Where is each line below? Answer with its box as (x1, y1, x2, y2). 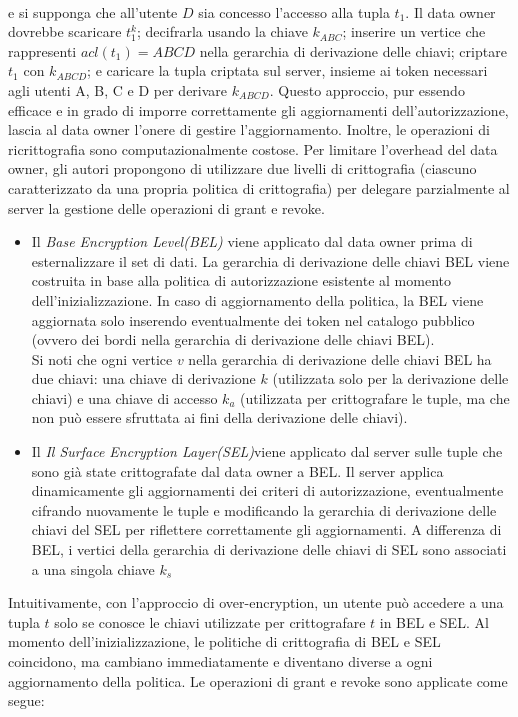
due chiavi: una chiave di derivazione (31, 368, 256, 389)
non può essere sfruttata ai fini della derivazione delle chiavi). (31, 407, 408, 428)
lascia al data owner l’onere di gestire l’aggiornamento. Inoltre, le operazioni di (8, 119, 490, 140)
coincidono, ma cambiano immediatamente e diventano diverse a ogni (8, 651, 433, 671)
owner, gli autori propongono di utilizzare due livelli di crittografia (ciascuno (8, 158, 477, 179)
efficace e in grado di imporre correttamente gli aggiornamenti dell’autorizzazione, (8, 99, 509, 120)
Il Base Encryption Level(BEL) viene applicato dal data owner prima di (31, 231, 473, 252)
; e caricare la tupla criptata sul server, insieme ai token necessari (87, 60, 488, 81)
